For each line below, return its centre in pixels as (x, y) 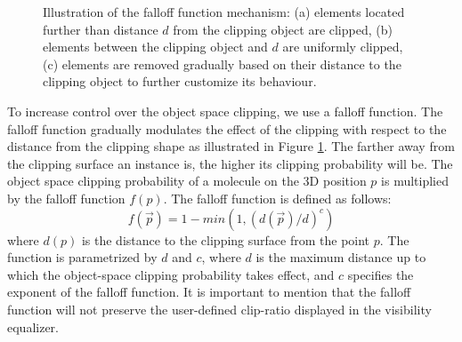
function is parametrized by (82, 257)
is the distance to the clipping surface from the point (226, 239)
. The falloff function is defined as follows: (277, 198)
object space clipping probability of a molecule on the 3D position (187, 181)
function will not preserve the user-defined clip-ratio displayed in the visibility (219, 309)
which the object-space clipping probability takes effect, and (171, 274)
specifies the (381, 274)
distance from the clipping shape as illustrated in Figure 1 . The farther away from (231, 146)
